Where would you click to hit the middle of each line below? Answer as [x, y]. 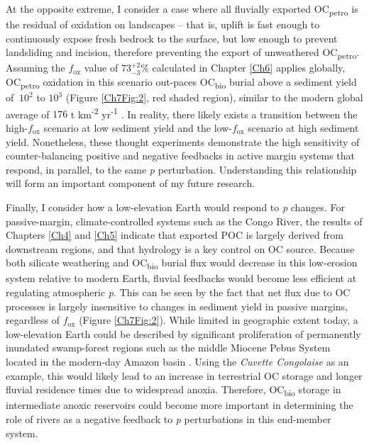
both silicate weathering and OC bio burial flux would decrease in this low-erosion [182, 264]
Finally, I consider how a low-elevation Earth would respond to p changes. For [175, 207]
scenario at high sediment [303, 128]
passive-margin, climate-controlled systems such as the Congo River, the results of [184, 221]
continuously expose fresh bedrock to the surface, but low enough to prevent [172, 38]
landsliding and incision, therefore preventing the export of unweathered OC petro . [183, 53]
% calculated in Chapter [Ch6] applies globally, [243, 68]
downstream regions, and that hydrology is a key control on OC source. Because [180, 248]
